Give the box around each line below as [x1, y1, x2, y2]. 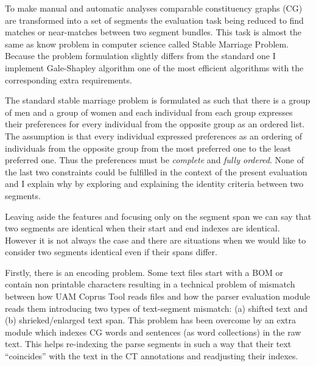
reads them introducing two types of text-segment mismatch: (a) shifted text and [5, 301, 308, 314]
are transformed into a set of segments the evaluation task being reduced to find [5, 13, 304, 26]
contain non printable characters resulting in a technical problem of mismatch [5, 278, 295, 290]
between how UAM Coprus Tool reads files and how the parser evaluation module [5, 290, 311, 303]
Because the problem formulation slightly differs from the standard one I [5, 49, 276, 62]
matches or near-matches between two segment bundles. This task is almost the [5, 26, 302, 38]
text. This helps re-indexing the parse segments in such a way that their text [5, 337, 292, 350]
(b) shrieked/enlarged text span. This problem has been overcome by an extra [5, 314, 297, 326]
